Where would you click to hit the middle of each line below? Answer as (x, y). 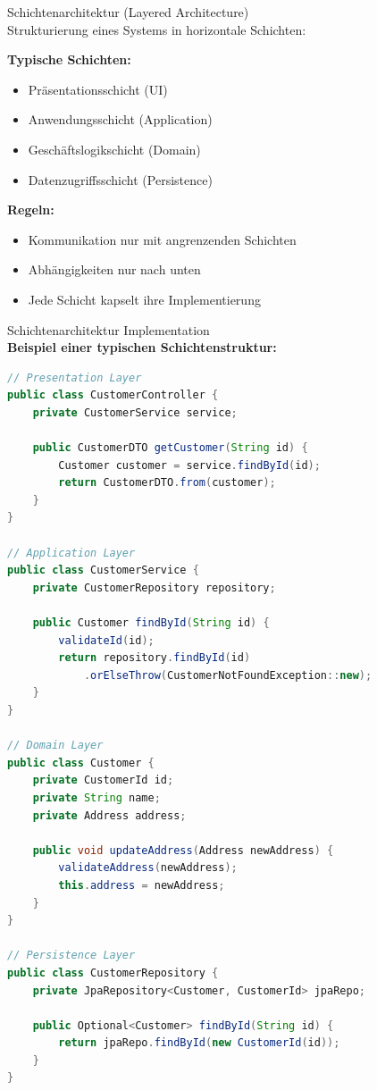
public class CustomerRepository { (113, 973)
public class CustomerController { (113, 395)
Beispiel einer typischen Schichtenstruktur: (142, 347)
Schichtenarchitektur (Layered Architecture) (128, 12)
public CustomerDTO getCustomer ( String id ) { (170, 448)
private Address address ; (109, 815)
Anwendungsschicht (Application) (120, 119)
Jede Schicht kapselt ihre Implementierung (144, 299)
